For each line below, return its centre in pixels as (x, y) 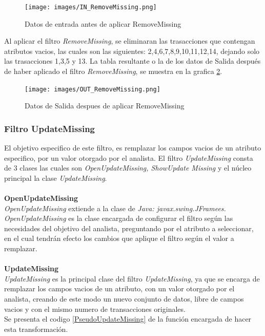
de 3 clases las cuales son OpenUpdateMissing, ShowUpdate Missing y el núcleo (128, 168)
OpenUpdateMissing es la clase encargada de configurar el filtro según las (119, 218)
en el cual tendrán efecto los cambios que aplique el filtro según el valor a (119, 238)
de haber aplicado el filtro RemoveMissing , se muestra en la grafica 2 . (113, 71)
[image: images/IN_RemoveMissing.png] (91, 7)
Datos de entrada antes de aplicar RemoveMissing (103, 23)
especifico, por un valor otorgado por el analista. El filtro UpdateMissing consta (129, 157)
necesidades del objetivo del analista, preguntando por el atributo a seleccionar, (129, 228)
